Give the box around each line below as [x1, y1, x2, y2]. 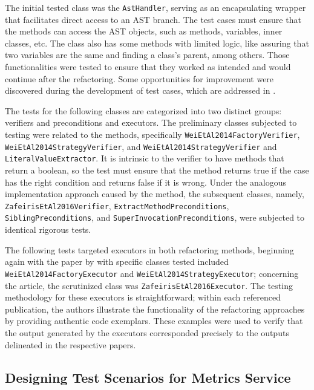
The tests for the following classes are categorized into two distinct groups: [5, 104, 282, 117]
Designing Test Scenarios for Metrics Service [5, 368, 291, 386]
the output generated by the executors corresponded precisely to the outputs [5, 326, 289, 339]
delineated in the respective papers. [5, 338, 136, 351]
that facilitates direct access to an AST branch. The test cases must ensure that [5, 13, 301, 25]
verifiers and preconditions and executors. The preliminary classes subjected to [5, 116, 297, 129]
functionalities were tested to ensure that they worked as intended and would [5, 60, 291, 73]
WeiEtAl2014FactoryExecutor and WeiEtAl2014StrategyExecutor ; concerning [5, 267, 299, 279]
